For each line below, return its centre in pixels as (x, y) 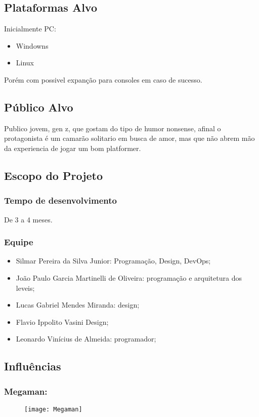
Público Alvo (39, 107)
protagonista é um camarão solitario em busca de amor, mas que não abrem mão (129, 138)
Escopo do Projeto (54, 175)
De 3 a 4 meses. (28, 219)
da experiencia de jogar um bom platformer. (73, 148)
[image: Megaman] (53, 409)
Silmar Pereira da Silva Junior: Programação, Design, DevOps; (113, 261)
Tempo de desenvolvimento (60, 200)
